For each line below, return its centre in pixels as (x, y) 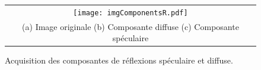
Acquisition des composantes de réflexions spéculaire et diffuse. (119, 60)
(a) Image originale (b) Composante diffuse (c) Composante (130, 26)
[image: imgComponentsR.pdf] (130, 13)
